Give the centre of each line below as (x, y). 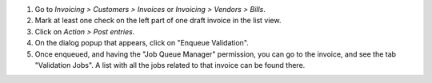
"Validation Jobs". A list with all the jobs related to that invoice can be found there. (170, 65)
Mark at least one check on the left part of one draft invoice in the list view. (158, 21)
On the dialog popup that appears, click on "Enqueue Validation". (142, 43)
